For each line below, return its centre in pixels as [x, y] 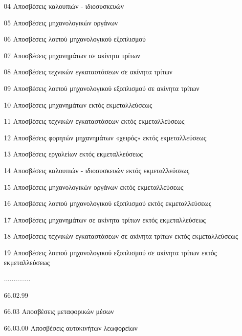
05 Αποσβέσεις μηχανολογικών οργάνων [61, 22]
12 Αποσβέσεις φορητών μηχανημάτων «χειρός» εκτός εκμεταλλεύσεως [105, 137]
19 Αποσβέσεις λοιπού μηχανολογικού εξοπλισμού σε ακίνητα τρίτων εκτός [110, 252]
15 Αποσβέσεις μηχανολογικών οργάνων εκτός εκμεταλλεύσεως [94, 187]
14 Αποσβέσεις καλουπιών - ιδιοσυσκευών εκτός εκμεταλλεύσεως [97, 170]
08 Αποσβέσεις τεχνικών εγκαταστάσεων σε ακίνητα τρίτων [88, 72]
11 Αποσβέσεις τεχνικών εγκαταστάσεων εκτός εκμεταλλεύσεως [94, 121]
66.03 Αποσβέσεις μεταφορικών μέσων [59, 311]
